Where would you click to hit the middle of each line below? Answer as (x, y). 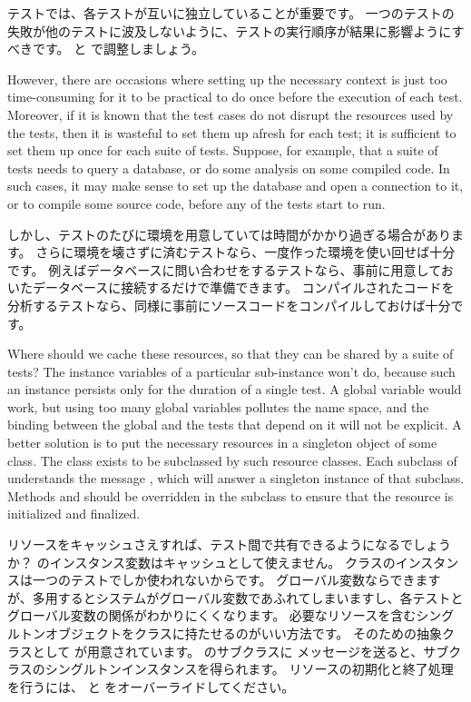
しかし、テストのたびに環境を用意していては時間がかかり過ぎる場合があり (229, 234)
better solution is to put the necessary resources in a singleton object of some (222, 443)
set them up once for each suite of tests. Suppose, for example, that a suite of (223, 150)
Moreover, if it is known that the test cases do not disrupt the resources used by (231, 114)
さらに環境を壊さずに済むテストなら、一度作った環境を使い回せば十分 (245, 252)
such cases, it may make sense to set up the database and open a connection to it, (235, 186)
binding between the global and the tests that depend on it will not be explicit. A (235, 425)
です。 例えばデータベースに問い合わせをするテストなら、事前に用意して (224, 269)
